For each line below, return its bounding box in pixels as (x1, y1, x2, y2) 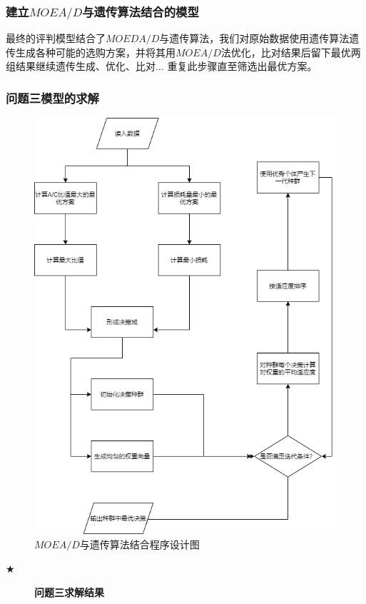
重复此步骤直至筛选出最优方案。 (167, 59, 317, 74)
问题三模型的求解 (6, 89, 99, 106)
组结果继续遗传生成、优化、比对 (6, 59, 156, 74)
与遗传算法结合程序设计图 (79, 537, 200, 552)
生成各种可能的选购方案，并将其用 (15, 44, 176, 59)
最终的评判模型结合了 (6, 31, 106, 46)
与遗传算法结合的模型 (82, 2, 199, 20)
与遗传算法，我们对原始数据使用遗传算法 (159, 31, 350, 46)
